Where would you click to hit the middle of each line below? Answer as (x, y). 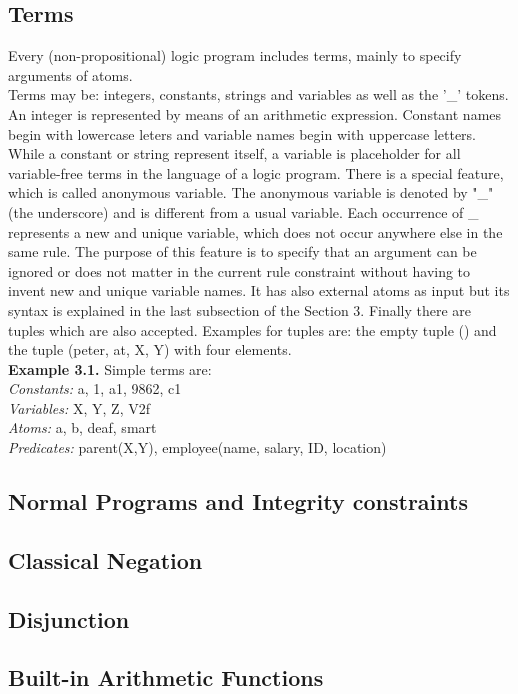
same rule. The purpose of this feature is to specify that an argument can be (242, 251)
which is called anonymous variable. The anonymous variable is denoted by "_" (251, 192)
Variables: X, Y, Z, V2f (79, 407)
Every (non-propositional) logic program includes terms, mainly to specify (235, 55)
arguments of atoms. (70, 74)
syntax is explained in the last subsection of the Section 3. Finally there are (240, 309)
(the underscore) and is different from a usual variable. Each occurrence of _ (243, 211)
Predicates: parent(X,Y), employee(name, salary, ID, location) (197, 447)
